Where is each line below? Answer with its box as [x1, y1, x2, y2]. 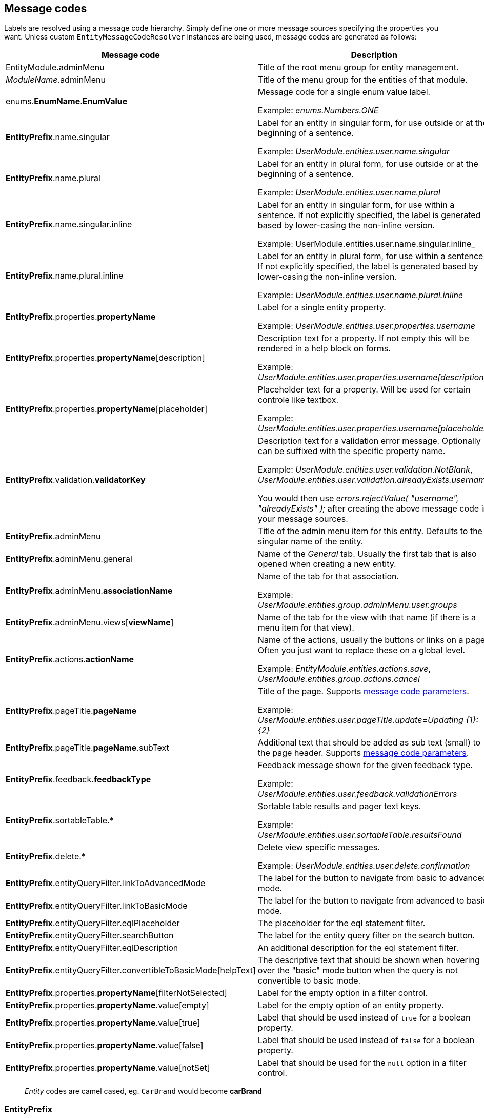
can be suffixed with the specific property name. [257, 446, 446, 457]
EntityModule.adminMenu [6, 62, 105, 73]
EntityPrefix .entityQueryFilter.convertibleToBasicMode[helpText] [6, 965, 256, 976]
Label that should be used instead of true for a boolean [257, 1012, 471, 1023]
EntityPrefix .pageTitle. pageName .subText [6, 742, 169, 753]
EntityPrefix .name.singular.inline [6, 219, 132, 230]
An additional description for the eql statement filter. [257, 943, 459, 953]
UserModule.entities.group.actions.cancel [257, 674, 420, 684]
